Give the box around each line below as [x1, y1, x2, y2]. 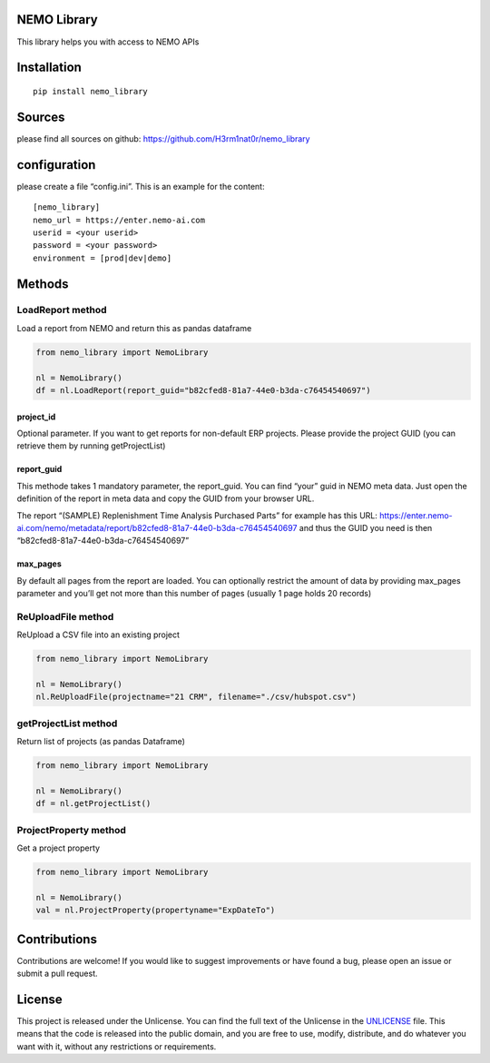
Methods [16, 276, 69, 291]
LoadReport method [16, 304, 107, 317]
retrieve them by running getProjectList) [16, 440, 166, 451]
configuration [16, 157, 96, 172]
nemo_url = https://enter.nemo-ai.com [33, 214, 206, 225]
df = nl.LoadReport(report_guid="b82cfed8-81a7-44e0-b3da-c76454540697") [35, 386, 371, 395]
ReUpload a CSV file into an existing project [16, 629, 181, 640]
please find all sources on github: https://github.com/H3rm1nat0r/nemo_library [16, 133, 310, 144]
